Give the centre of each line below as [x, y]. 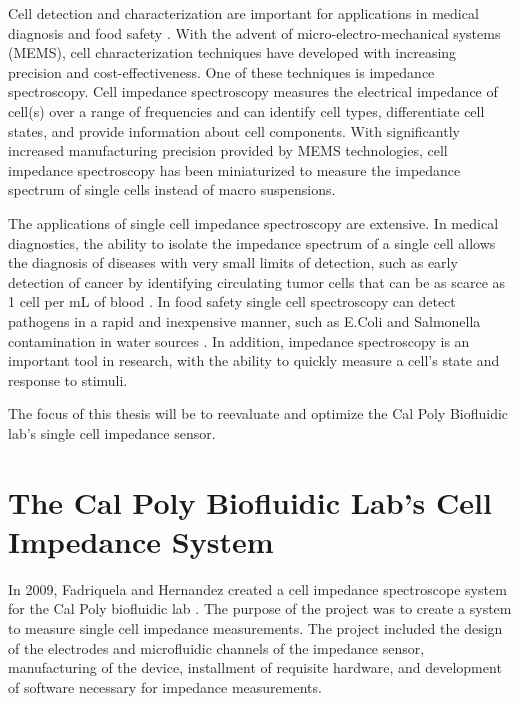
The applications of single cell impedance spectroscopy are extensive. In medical [253, 222]
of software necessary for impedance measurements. [165, 686]
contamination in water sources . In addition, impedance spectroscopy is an [239, 340]
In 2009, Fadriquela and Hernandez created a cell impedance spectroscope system [257, 588]
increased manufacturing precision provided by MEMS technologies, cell [228, 150]
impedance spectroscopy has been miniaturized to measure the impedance [234, 169]
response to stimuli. [68, 379]
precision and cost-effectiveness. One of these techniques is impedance [221, 71]
